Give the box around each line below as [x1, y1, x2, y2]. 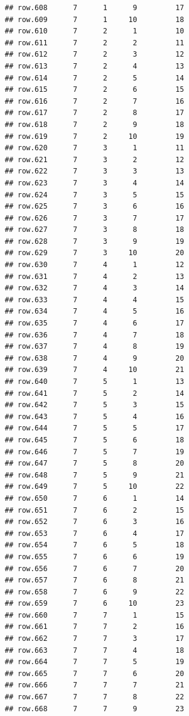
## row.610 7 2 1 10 [5, 27, 184, 36]
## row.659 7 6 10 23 [5, 599, 184, 608]
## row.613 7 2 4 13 [5, 61, 184, 70]
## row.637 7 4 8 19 [5, 342, 184, 351]
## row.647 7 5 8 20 [5, 459, 184, 468]
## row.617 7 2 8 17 [5, 109, 184, 117]
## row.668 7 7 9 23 [5, 704, 184, 713]
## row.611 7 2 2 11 [5, 38, 184, 47]
